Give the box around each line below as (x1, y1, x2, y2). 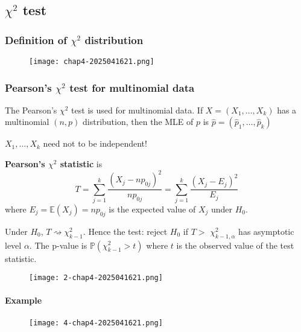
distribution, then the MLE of (83, 115, 194, 128)
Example (5, 294, 42, 307)
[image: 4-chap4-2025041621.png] (29, 318, 163, 327)
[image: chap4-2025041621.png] (29, 57, 154, 66)
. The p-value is (29, 238, 87, 251)
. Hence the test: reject (83, 225, 168, 237)
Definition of (5, 32, 67, 47)
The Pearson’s (5, 103, 57, 116)
